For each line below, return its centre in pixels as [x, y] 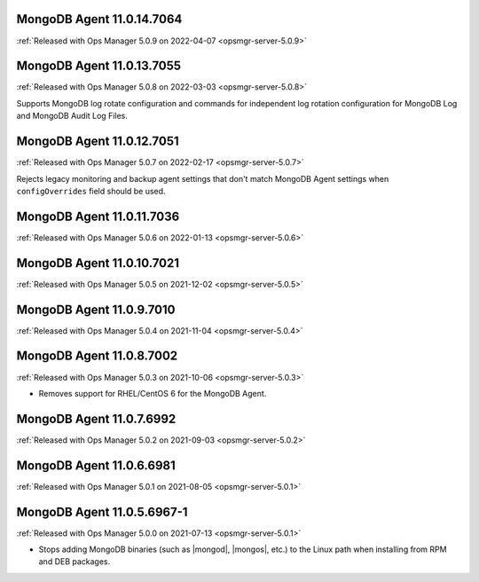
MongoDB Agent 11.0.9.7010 [96, 309]
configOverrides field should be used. [91, 191]
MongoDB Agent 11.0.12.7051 [98, 142]
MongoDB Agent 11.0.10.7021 [98, 263]
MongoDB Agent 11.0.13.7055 [99, 66]
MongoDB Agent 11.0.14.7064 [99, 19]
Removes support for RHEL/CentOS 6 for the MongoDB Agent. [153, 393]
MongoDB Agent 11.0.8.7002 [97, 356]
